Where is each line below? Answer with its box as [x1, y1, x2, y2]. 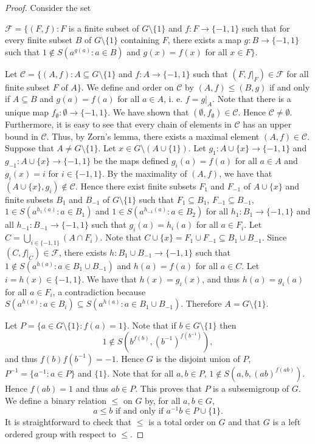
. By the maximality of [102, 166, 187, 179]
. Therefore [181, 297, 222, 310]
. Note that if [126, 319, 176, 332]
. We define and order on [81, 80, 174, 93]
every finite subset [5, 33, 73, 46]
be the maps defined [93, 154, 169, 167]
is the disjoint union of [156, 352, 240, 364]
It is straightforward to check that [5, 415, 132, 428]
